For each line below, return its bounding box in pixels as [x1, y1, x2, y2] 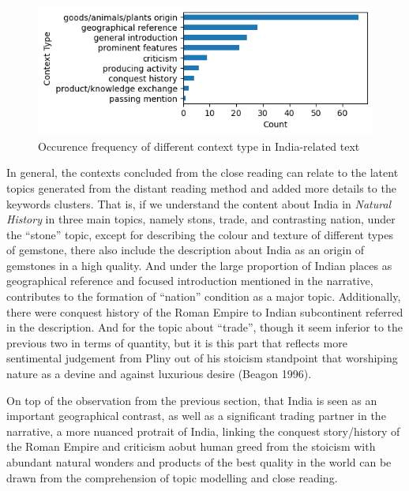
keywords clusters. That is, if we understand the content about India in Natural [6, 195, 392, 212]
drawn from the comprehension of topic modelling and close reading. [6, 469, 338, 485]
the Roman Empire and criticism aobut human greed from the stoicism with [6, 438, 376, 455]
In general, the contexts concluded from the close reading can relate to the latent [6, 164, 399, 181]
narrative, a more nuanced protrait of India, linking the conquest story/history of [6, 422, 400, 439]
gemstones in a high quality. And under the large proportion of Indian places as [6, 257, 392, 273]
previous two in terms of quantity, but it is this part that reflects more [6, 334, 347, 350]
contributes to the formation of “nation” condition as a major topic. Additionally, [6, 288, 401, 305]
